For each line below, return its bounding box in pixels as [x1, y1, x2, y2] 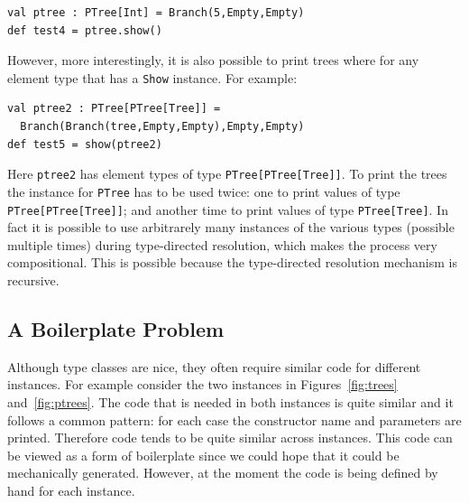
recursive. [7, 270, 60, 289]
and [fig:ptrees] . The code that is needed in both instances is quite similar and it [7, 392, 454, 411]
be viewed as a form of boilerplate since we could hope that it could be [7, 445, 400, 464]
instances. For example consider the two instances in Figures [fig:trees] [7, 375, 398, 394]
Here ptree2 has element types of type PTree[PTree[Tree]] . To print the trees [7, 164, 447, 183]
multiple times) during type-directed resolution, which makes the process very [7, 235, 437, 254]
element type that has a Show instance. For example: [7, 68, 298, 87]
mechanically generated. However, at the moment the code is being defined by [7, 463, 438, 482]
